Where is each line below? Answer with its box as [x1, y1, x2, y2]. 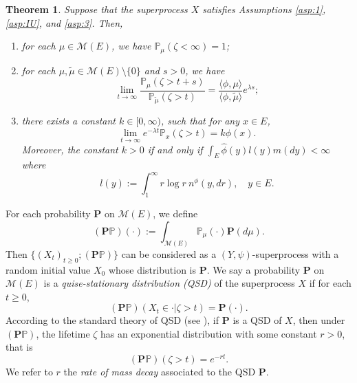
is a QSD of [232, 313, 282, 327]
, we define [153, 206, 198, 221]
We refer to [6, 364, 53, 379]
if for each [309, 276, 351, 290]
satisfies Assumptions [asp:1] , [202, 2, 326, 16]
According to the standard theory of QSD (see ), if [6, 313, 219, 327]
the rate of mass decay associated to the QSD [63, 364, 256, 379]
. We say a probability [206, 262, 301, 276]
